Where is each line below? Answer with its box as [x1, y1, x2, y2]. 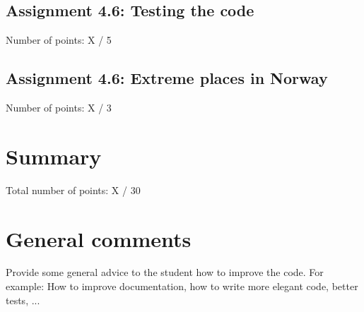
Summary [6, 141, 102, 170]
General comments [6, 224, 192, 253]
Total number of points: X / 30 [6, 182, 141, 197]
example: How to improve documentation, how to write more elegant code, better [6, 279, 358, 294]
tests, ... [6, 292, 40, 307]
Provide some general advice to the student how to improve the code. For [6, 265, 324, 280]
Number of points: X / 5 [6, 32, 112, 47]
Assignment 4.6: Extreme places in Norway [6, 67, 328, 89]
